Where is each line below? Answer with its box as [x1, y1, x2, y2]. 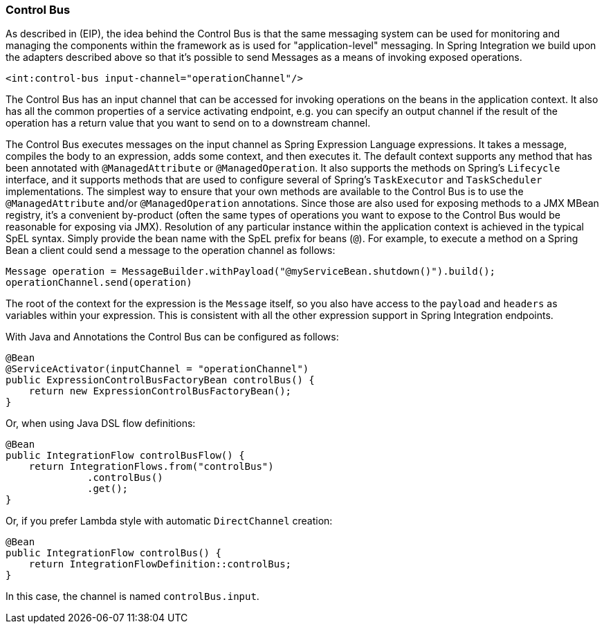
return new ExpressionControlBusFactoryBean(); [28, 385, 292, 397]
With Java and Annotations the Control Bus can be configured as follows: [6, 331, 339, 343]
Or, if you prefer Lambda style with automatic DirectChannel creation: [6, 515, 333, 527]
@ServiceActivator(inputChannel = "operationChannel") [6, 363, 309, 375]
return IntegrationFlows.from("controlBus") [28, 461, 274, 473]
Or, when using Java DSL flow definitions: [6, 417, 196, 430]
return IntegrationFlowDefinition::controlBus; [28, 558, 292, 570]
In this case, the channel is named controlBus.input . [6, 590, 259, 603]
